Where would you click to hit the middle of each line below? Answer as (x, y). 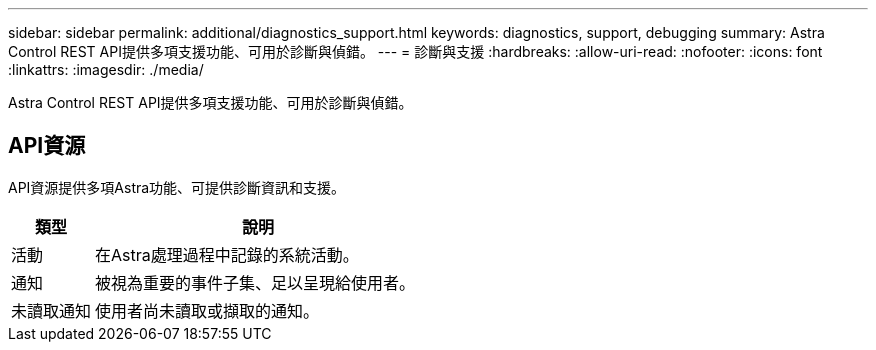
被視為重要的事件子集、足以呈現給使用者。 (255, 282)
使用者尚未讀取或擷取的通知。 (207, 310)
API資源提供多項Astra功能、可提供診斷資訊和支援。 (177, 187)
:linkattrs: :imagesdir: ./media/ (106, 69)
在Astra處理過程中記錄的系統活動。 (227, 254)
